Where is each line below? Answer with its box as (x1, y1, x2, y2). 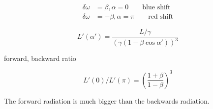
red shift (148, 13, 174, 21)
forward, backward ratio (4, 53, 76, 63)
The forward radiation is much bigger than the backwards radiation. (4, 95, 210, 106)
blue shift (142, 4, 171, 11)
